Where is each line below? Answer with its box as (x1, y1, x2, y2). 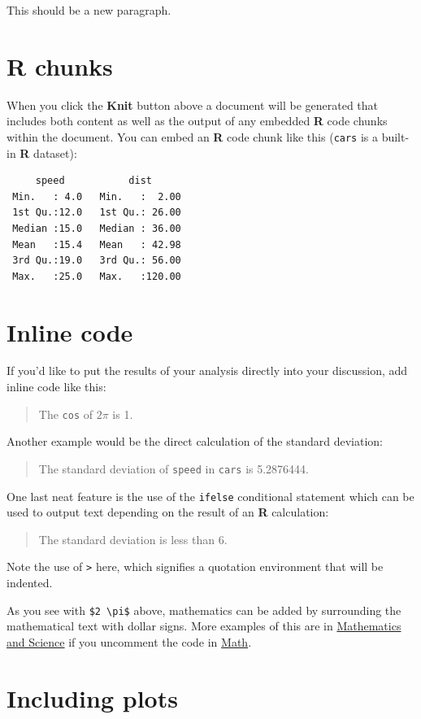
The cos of (38, 405, 93, 422)
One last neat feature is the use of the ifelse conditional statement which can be (7, 487, 414, 504)
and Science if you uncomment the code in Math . (7, 633, 252, 650)
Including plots (7, 681, 178, 714)
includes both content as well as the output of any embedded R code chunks (7, 112, 388, 129)
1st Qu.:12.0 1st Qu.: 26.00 (12, 207, 181, 219)
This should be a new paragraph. (7, 2, 171, 18)
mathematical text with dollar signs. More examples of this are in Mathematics (7, 617, 401, 634)
